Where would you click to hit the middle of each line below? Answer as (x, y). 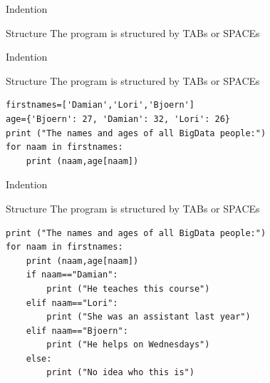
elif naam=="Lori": (72, 303)
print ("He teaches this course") (128, 288)
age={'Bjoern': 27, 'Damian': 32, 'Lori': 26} (118, 119)
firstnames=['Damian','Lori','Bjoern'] (100, 105)
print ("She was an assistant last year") (149, 317)
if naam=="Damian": (72, 275)
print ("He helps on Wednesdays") (128, 345)
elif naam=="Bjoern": (77, 331)
